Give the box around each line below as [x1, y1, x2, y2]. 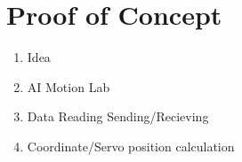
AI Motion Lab [27, 77, 110, 96]
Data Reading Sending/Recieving [27, 107, 209, 126]
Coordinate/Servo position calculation [27, 136, 235, 155]
